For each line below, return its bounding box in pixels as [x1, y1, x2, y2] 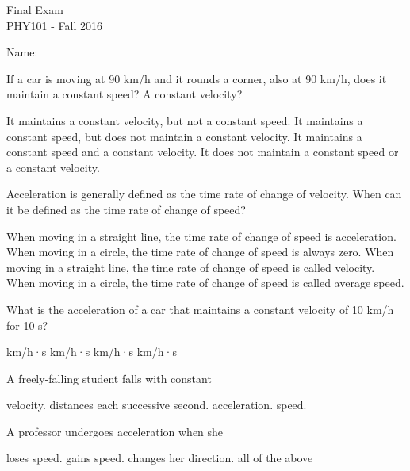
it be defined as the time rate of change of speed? [6, 201, 246, 217]
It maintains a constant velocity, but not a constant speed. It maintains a [6, 112, 363, 128]
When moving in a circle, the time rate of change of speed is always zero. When [6, 243, 394, 260]
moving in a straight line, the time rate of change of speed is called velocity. [6, 258, 375, 275]
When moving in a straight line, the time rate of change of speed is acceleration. [6, 228, 397, 244]
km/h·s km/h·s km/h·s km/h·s [6, 343, 177, 360]
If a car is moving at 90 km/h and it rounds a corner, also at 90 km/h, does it [6, 70, 387, 86]
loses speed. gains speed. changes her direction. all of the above [6, 450, 313, 466]
